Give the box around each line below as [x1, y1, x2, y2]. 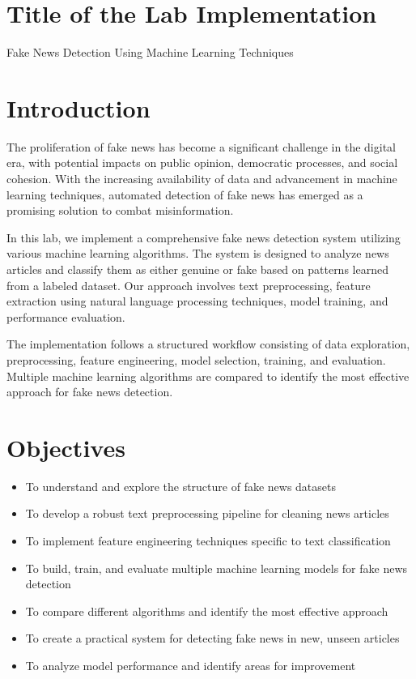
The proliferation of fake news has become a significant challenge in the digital [6, 138, 396, 155]
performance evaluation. [6, 308, 125, 325]
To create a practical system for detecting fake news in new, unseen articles [25, 630, 400, 647]
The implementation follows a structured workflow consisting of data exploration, [6, 335, 410, 352]
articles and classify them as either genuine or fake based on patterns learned [6, 261, 388, 277]
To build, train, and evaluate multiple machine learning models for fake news [25, 559, 408, 576]
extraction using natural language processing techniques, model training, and [6, 293, 388, 310]
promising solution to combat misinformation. [6, 202, 234, 219]
